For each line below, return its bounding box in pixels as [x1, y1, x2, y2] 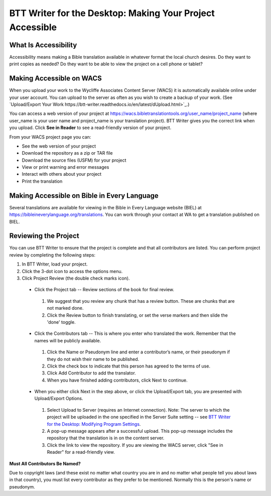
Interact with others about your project [22, 171, 102, 177]
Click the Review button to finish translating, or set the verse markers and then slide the [47, 312, 228, 318]
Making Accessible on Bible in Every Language [9, 191, 159, 200]
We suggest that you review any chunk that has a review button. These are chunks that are [47, 298, 235, 304]
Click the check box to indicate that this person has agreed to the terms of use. [47, 363, 211, 369]
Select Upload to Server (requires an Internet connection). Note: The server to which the [47, 407, 230, 413]
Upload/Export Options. [34, 396, 83, 402]
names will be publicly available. [34, 337, 101, 343]
